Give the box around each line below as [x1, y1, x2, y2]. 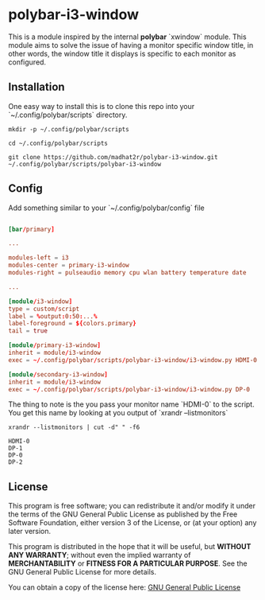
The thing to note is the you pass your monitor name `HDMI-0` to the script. [8, 399, 255, 409]
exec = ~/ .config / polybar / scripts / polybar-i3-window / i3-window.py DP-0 [8, 385, 250, 393]
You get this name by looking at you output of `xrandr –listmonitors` [8, 408, 229, 418]
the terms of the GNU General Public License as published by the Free [8, 509, 238, 519]
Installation [8, 80, 65, 94]
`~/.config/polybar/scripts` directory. [8, 110, 128, 119]
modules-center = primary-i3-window [8, 261, 129, 270]
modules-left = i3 [8, 254, 69, 262]
